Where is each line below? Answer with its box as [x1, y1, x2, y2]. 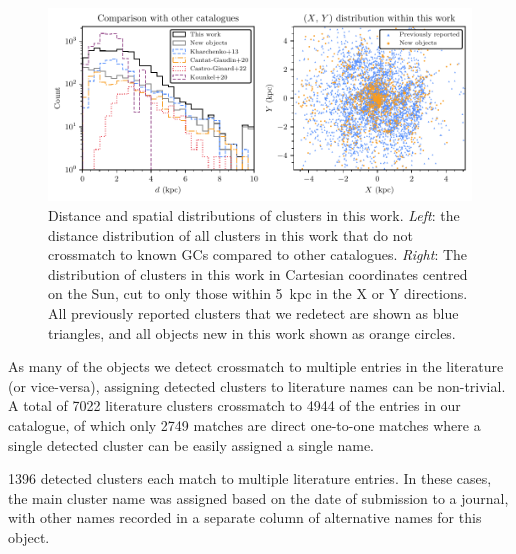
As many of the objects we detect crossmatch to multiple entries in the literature [8, 356, 504, 377]
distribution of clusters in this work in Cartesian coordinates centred [48, 263, 468, 284]
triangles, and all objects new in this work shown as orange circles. [48, 322, 456, 343]
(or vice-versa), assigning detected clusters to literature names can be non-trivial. [8, 375, 506, 396]
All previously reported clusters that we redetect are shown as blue [48, 302, 459, 323]
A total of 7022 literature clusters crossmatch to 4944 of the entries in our [8, 395, 461, 416]
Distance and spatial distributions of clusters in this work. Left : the [48, 205, 460, 225]
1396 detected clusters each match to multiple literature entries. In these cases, [8, 468, 492, 489]
